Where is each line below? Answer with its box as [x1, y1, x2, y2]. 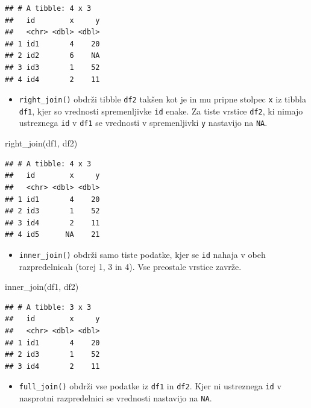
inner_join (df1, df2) [5, 280, 79, 293]
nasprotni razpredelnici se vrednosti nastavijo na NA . [19, 391, 212, 404]
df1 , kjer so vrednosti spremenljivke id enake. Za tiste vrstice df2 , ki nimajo [19, 104, 303, 117]
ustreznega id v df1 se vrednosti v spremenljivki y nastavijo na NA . [19, 116, 268, 129]
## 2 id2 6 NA [5, 51, 100, 60]
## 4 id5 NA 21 [5, 230, 100, 239]
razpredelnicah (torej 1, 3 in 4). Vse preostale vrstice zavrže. [19, 260, 242, 272]
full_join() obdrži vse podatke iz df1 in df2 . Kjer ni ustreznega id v [19, 380, 281, 392]
